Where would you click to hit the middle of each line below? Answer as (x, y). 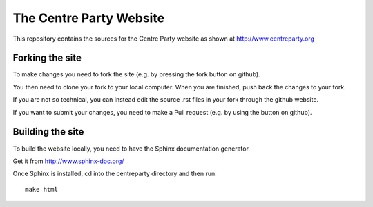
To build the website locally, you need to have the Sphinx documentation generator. (131, 149)
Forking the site (47, 58)
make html (41, 189)
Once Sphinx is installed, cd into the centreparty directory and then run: (115, 174)
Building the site (48, 132)
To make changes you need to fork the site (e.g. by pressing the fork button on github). (136, 74)
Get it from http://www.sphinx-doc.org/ (68, 161)
